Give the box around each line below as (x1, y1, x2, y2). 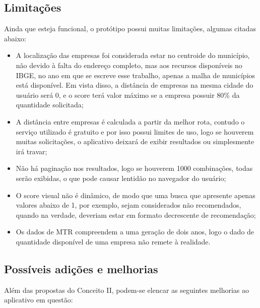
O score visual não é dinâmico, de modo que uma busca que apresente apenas (16, 190, 255, 200)
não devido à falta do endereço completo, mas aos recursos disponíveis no (16, 59, 242, 70)
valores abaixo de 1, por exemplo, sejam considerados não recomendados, (16, 200, 241, 210)
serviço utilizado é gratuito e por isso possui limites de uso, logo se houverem (16, 126, 254, 137)
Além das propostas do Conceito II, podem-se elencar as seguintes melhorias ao (4, 284, 249, 295)
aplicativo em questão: (4, 294, 73, 305)
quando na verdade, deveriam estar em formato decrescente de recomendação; (16, 209, 256, 220)
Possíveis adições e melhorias (4, 261, 158, 276)
